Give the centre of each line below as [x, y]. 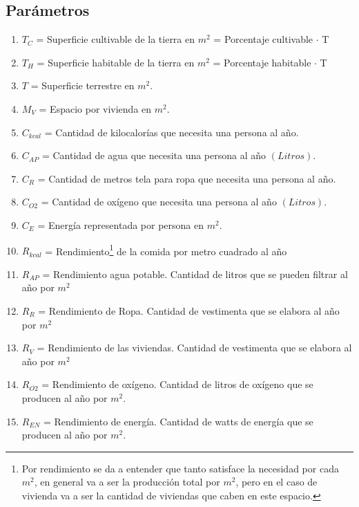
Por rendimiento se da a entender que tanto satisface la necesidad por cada [180, 468]
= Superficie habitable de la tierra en [116, 62]
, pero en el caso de [276, 482]
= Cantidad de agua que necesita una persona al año [154, 155]
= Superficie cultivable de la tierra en [116, 39]
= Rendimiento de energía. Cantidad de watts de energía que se [178, 421]
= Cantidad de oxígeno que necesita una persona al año [159, 202]
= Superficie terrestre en [83, 85]
